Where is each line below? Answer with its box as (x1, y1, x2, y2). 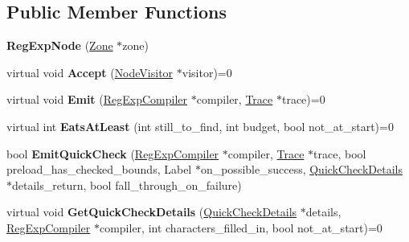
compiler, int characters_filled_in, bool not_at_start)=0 (99, 219, 382, 236)
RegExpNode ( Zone (6, 37, 113, 54)
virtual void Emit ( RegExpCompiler (6, 91, 188, 108)
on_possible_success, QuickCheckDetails (200, 161, 403, 178)
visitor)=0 (182, 64, 232, 80)
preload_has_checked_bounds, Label (6, 161, 192, 178)
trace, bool (313, 145, 366, 162)
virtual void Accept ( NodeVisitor (6, 64, 174, 80)
